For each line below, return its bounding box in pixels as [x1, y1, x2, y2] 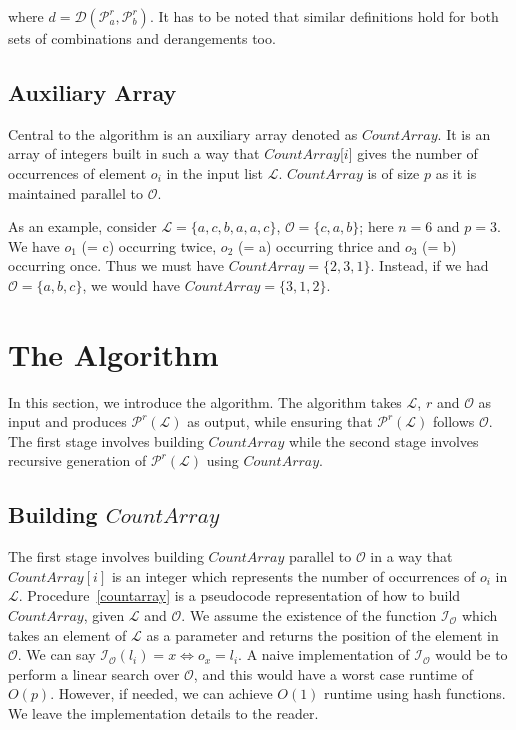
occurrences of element [8, 162, 147, 183]
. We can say [17, 644, 96, 665]
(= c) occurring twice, [81, 235, 217, 256]
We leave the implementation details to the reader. [8, 703, 319, 723]
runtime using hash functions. [324, 683, 506, 704]
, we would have [82, 274, 180, 295]
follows [433, 411, 475, 432]
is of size [367, 162, 420, 183]
